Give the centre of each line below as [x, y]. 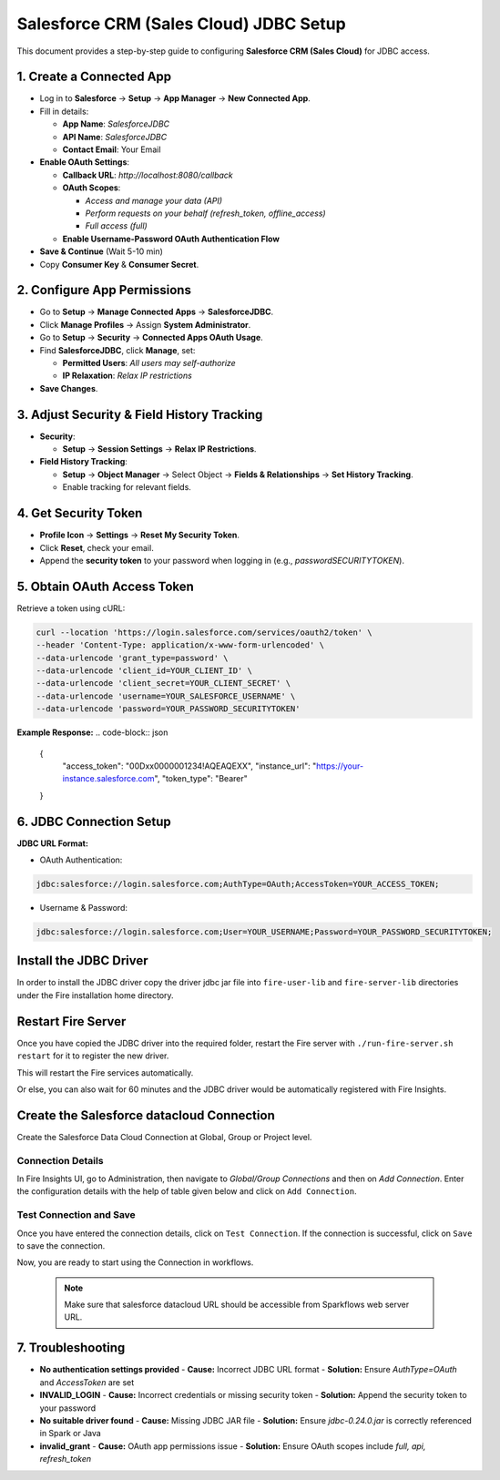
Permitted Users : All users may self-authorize [149, 363]
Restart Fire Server [71, 1021]
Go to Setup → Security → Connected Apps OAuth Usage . [151, 338]
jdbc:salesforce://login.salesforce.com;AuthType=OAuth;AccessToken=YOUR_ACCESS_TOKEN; [238, 884]
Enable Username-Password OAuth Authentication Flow [171, 239]
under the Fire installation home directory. [95, 995]
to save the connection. [61, 1245]
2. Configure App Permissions [104, 290]
